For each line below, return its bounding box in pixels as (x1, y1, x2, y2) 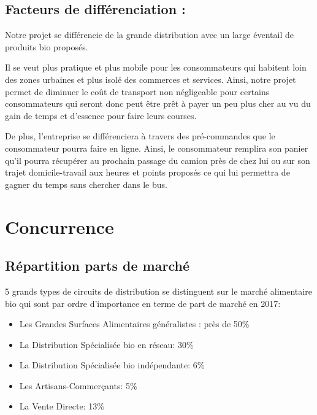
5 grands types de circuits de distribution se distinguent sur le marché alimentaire (5, 284, 312, 297)
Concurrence (5, 214, 114, 239)
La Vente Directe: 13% (19, 400, 104, 413)
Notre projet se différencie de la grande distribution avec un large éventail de (5, 28, 294, 41)
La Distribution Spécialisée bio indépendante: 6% (19, 359, 205, 371)
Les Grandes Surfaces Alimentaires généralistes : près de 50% (19, 317, 250, 330)
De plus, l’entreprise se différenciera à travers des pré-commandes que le (5, 130, 275, 142)
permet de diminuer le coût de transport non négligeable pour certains (5, 85, 270, 98)
